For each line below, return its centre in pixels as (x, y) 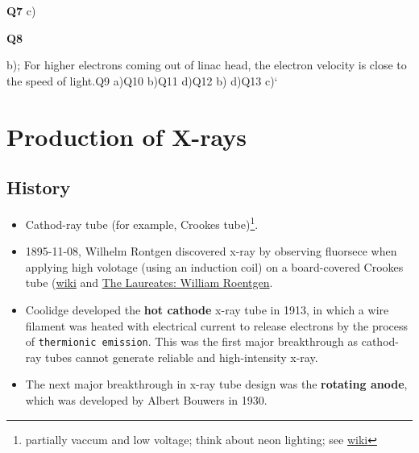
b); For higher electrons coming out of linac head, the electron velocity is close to (207, 65)
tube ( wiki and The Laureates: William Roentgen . (149, 283)
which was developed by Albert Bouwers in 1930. (146, 400)
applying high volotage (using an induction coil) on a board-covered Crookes (214, 266)
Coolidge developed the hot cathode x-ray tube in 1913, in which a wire (207, 309)
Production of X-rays (127, 136)
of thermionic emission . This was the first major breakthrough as (192, 341)
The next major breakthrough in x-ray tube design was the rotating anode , (216, 384)
